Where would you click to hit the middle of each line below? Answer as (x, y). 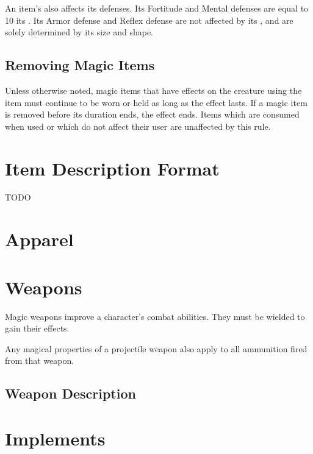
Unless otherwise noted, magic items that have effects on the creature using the (153, 90)
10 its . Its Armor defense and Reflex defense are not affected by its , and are (149, 20)
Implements (55, 438)
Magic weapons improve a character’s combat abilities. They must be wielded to (155, 316)
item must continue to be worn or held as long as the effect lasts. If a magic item (156, 102)
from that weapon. (40, 360)
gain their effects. (37, 328)
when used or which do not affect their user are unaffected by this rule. (138, 126)
